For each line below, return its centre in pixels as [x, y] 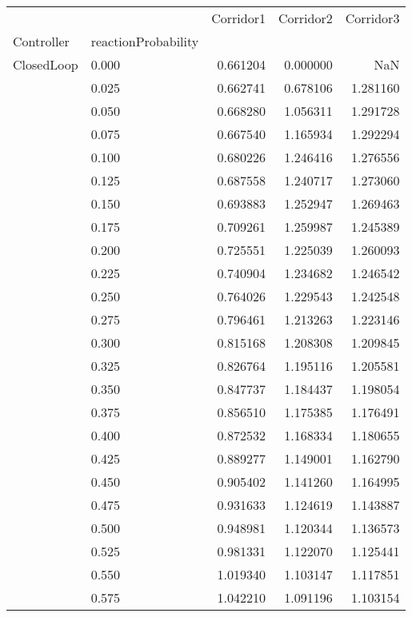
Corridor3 [372, 18]
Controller [41, 41]
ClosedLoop [46, 64]
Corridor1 [238, 18]
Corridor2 [305, 18]
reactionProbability [145, 41]
